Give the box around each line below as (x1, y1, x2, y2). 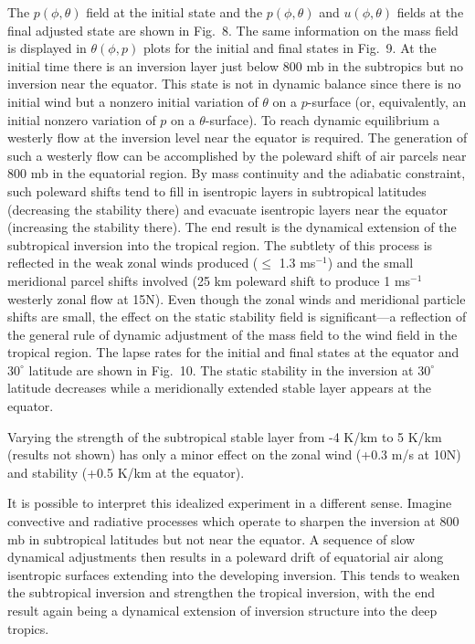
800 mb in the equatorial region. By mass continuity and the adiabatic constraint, (7, 164, 466, 183)
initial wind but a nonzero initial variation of (7, 91, 259, 111)
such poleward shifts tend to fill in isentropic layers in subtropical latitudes (7, 181, 427, 200)
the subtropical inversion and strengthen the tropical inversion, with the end (7, 583, 435, 602)
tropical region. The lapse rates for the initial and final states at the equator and (7, 343, 459, 362)
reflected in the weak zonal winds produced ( (7, 253, 259, 272)
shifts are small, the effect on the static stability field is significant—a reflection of (7, 307, 467, 326)
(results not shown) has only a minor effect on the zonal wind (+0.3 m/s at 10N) (7, 445, 461, 464)
